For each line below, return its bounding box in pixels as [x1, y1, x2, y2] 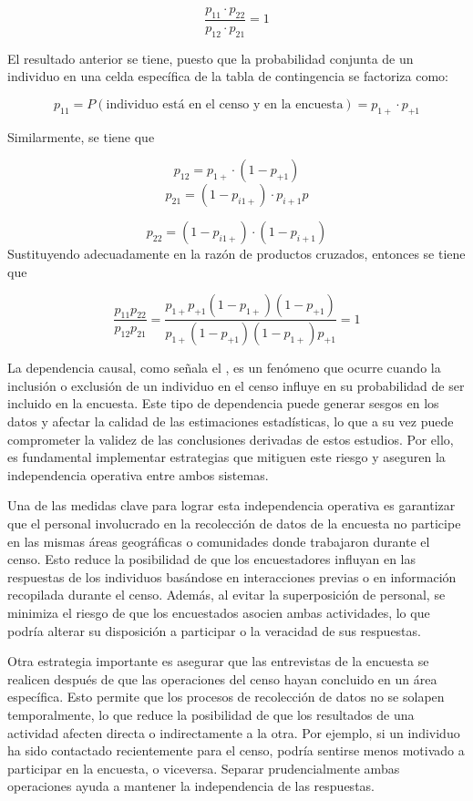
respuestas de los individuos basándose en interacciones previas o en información [7, 567, 457, 586]
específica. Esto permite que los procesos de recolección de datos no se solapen [7, 687, 445, 706]
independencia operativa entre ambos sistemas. [7, 465, 269, 484]
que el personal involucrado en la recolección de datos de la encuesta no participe [7, 514, 461, 533]
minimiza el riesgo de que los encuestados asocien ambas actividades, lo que [7, 602, 430, 621]
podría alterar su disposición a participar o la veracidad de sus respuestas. [7, 621, 421, 640]
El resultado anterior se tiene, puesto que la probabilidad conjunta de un [7, 48, 414, 67]
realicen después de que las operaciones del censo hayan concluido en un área [7, 669, 437, 688]
